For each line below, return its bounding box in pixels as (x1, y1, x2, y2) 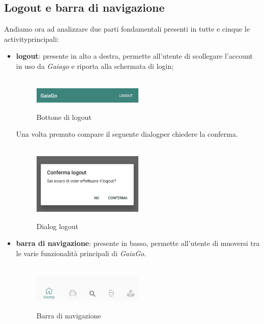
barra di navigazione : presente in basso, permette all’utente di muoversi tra (16, 238, 260, 248)
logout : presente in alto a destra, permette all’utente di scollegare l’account (16, 51, 253, 61)
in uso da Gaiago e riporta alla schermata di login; (16, 60, 174, 71)
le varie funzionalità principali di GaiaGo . (16, 247, 146, 258)
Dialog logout (36, 220, 79, 231)
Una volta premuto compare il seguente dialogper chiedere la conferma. (16, 129, 238, 139)
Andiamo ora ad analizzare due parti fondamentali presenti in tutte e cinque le (4, 23, 250, 34)
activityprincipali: (4, 33, 59, 44)
